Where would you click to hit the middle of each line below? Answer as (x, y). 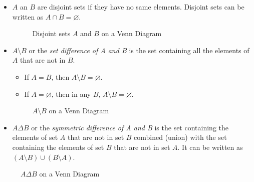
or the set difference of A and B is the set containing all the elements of (139, 50)
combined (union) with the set (180, 137)
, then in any (71, 94)
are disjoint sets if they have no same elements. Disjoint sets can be (141, 7)
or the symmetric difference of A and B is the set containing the (130, 127)
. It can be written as (210, 147)
